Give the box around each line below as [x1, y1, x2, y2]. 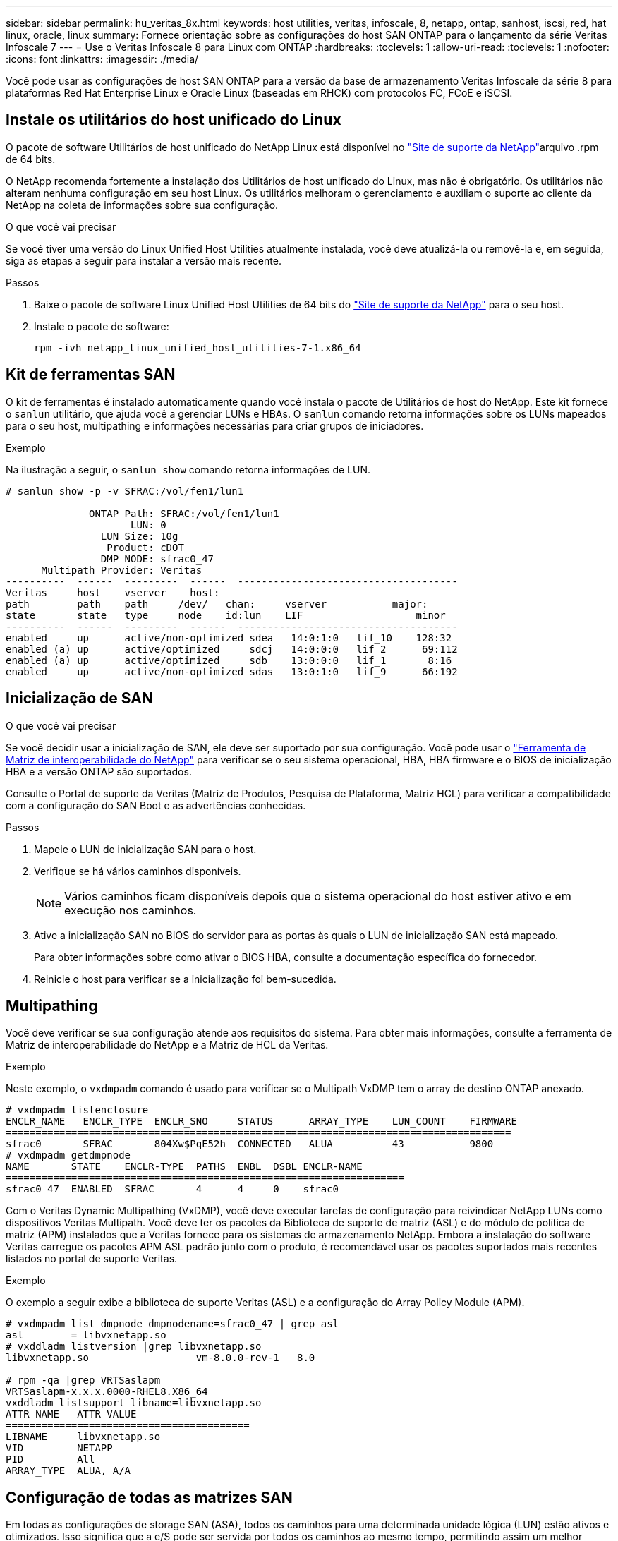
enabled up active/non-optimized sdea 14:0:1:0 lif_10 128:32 [6, 631, 452, 643]
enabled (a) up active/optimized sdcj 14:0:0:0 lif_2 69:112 [6, 643, 458, 655]
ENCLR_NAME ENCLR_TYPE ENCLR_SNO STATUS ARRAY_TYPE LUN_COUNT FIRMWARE [6, 1116, 517, 1128]
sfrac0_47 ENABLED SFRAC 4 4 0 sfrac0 [6, 1183, 339, 1195]
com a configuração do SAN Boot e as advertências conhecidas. [6, 799, 306, 811]
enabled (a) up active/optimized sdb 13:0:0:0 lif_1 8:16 [6, 654, 452, 666]
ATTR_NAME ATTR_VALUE [6, 1408, 137, 1420]
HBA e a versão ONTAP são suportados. [6, 765, 192, 778]
